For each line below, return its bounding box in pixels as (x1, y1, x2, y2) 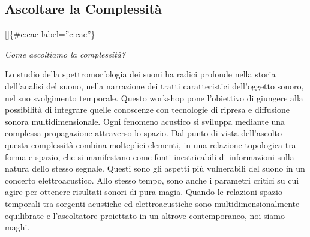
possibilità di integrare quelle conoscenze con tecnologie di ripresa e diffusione (5, 103, 290, 116)
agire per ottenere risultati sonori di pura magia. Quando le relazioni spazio (5, 185, 282, 198)
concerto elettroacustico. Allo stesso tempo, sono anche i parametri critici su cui (5, 173, 299, 186)
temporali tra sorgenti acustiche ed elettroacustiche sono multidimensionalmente (5, 197, 300, 209)
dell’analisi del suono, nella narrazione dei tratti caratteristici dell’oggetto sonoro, (5, 79, 304, 92)
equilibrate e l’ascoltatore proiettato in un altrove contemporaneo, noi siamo (5, 209, 285, 221)
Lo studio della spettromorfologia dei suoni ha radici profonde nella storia (5, 68, 276, 80)
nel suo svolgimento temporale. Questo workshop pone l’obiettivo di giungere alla (5, 91, 303, 104)
